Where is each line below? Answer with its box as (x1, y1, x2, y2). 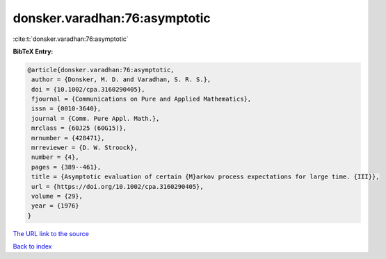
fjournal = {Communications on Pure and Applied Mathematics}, (31, 95, 252, 103)
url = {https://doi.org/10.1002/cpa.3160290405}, (31, 183, 204, 190)
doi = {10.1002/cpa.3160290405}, (31, 85, 145, 93)
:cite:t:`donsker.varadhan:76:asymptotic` (13, 35, 129, 43)
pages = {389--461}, (31, 163, 102, 171)
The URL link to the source (13, 229, 90, 237)
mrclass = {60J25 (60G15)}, (31, 124, 127, 132)
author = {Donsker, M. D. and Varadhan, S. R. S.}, (31, 76, 211, 83)
